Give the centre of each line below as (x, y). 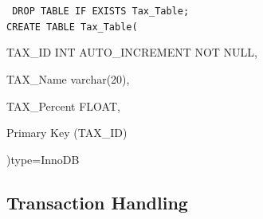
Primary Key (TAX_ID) (67, 133)
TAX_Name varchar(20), (68, 78)
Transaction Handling (97, 202)
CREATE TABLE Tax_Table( (72, 27)
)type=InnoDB (43, 159)
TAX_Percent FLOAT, (63, 106)
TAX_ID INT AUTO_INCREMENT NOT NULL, (132, 52)
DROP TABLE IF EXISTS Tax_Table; (101, 11)
